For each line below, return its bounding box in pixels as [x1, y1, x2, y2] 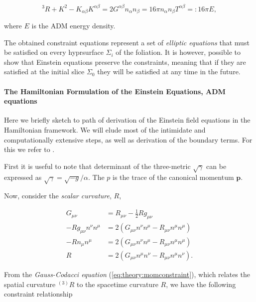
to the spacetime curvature [77, 279, 158, 289]
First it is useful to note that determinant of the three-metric [4, 160, 191, 171]
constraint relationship [4, 289, 73, 299]
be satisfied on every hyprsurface [4, 47, 104, 57]
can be [206, 160, 227, 171]
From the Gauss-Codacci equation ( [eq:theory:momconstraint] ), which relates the [4, 269, 250, 280]
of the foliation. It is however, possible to [116, 47, 241, 57]
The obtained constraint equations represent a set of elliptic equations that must [4, 37, 250, 47]
